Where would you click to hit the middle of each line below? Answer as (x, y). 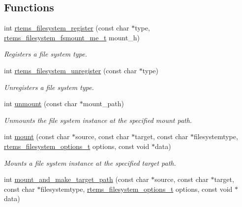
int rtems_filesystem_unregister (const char (71, 70)
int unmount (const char (41, 103)
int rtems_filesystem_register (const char (67, 28)
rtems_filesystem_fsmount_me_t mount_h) (72, 37)
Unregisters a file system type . (49, 87)
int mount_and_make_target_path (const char (76, 179)
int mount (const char (37, 136)
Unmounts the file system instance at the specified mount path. (98, 120)
